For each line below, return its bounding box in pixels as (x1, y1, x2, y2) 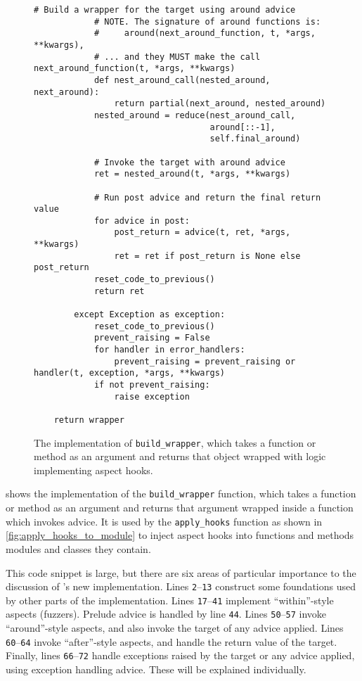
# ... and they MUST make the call (93, 51, 261, 62)
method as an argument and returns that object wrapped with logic (34, 449, 326, 464)
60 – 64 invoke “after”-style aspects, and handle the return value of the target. (6, 634, 337, 649)
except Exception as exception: (74, 310, 226, 320)
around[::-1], (209, 122, 276, 132)
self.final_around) (209, 134, 301, 144)
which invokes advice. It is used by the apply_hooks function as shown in (6, 514, 323, 528)
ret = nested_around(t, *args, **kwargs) (93, 169, 291, 179)
